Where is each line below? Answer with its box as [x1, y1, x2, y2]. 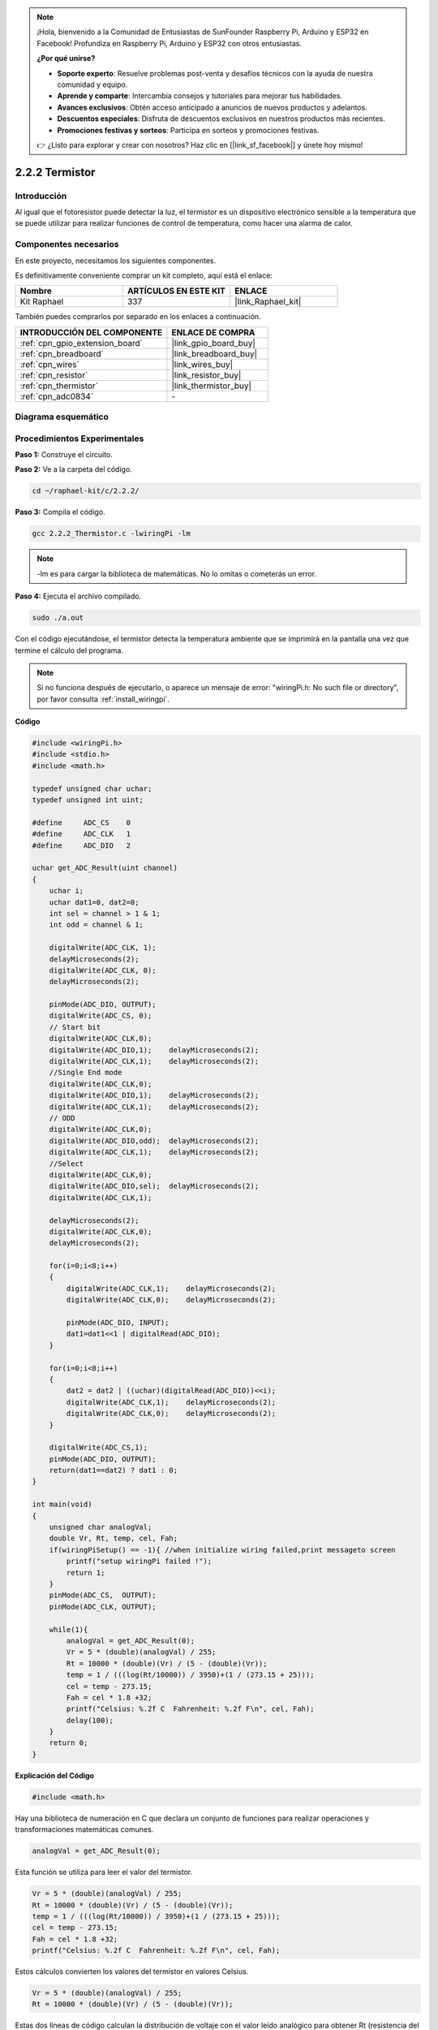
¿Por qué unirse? [36, 54, 96, 63]
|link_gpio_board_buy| [171, 337, 255, 348]
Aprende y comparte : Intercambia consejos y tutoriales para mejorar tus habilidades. [57, 91, 342, 101]
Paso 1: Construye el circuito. [15, 450, 113, 460]
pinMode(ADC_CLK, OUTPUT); [49, 1602, 157, 1611]
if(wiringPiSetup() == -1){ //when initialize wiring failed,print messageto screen [49, 1545, 397, 1554]
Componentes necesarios [15, 239, 119, 250]
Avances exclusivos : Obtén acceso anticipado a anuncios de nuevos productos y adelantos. [57, 102, 368, 112]
